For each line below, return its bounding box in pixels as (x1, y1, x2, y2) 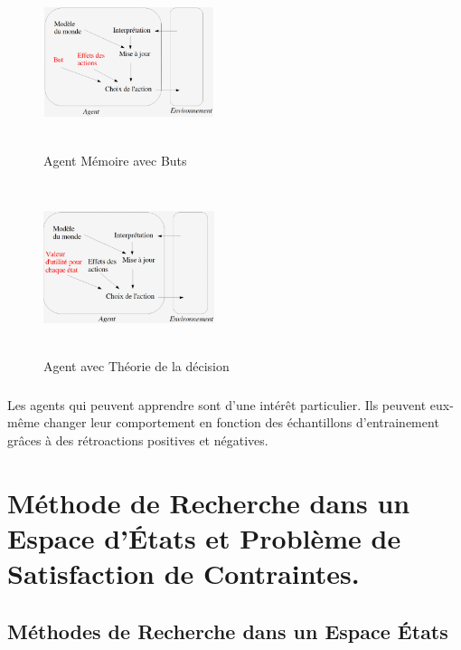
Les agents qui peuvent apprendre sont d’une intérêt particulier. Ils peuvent (7, 395, 427, 414)
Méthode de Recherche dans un (7, 483, 410, 521)
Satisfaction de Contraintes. (7, 555, 360, 592)
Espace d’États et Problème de (7, 519, 401, 556)
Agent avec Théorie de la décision (43, 356, 230, 375)
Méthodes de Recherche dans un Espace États (7, 617, 448, 645)
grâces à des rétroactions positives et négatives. (7, 430, 268, 449)
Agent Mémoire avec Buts (43, 150, 187, 169)
